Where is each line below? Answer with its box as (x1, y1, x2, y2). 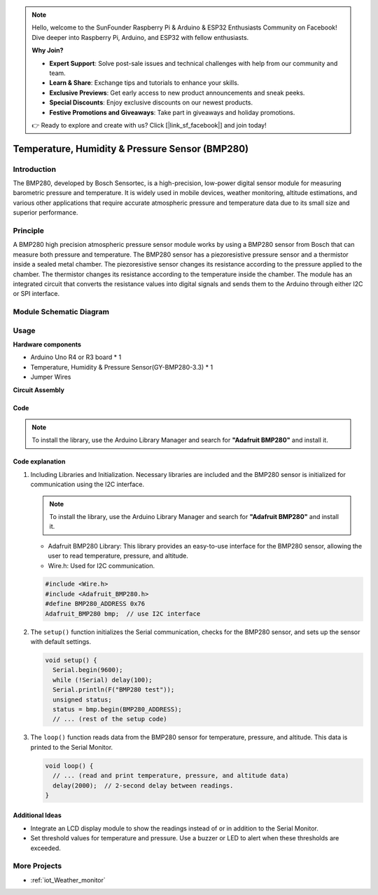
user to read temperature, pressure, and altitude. (48, 551, 188, 560)
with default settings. (30, 638, 91, 646)
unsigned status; (52, 695, 112, 704)
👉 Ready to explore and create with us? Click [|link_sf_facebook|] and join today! (31, 121, 267, 129)
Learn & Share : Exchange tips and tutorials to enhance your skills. (49, 79, 239, 87)
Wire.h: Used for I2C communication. (48, 561, 155, 570)
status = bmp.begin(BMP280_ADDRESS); (52, 705, 182, 713)
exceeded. (30, 844, 61, 852)
